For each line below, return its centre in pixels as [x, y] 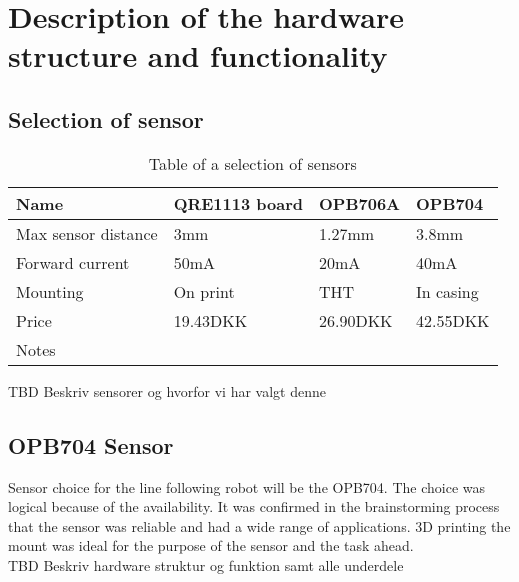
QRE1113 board [238, 203]
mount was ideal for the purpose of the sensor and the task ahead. [211, 545]
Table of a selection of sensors [252, 163]
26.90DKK [356, 320]
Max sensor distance [87, 233]
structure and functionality [198, 55]
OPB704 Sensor [91, 444]
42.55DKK [453, 320]
